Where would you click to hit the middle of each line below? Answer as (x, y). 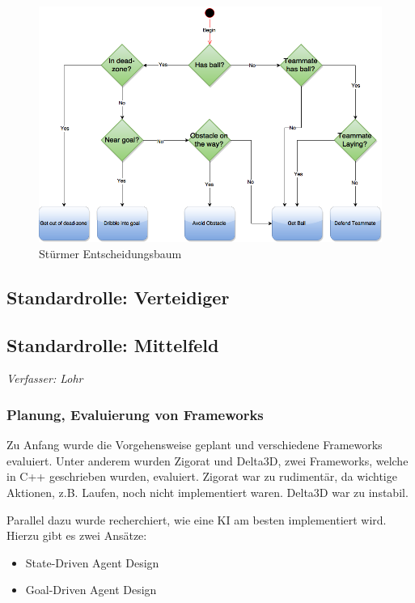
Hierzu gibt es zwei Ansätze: (77, 535)
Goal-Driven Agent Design (91, 590)
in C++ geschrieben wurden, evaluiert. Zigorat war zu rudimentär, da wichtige (202, 476)
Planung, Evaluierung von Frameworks (135, 414)
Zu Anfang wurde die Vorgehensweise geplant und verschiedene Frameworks (195, 445)
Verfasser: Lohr (45, 378)
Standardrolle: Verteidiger (118, 297)
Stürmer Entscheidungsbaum (110, 253)
